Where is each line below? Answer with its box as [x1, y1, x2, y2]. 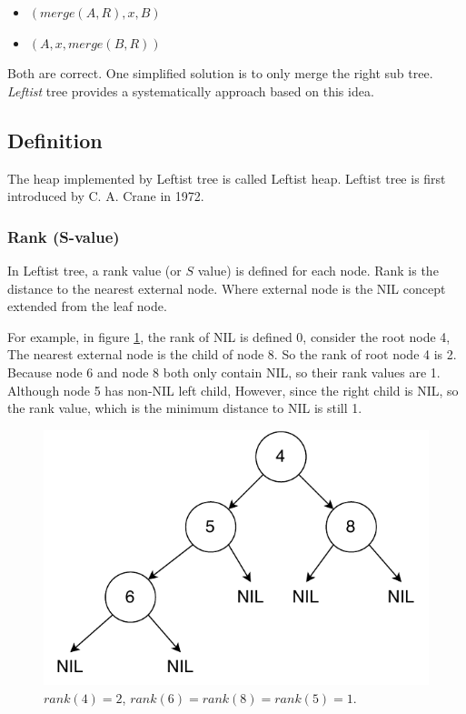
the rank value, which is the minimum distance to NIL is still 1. [7, 398, 362, 417]
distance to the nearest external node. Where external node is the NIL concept [7, 278, 446, 297]
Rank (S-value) [7, 225, 120, 247]
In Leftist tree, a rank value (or [7, 260, 182, 279]
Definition [7, 126, 103, 154]
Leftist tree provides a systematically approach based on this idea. [7, 81, 374, 100]
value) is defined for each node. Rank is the [197, 260, 439, 279]
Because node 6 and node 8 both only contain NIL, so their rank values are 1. [7, 362, 441, 381]
